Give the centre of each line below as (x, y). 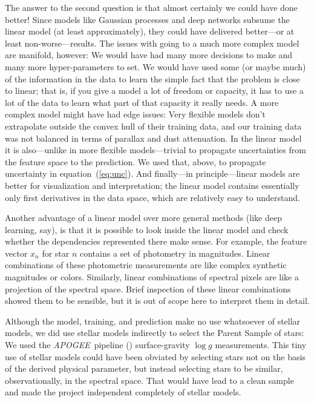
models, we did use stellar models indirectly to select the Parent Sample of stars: (155, 333)
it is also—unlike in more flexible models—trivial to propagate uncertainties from (155, 150)
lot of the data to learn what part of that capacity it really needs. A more (142, 102)
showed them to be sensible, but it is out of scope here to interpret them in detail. (157, 301)
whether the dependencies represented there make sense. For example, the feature (156, 241)
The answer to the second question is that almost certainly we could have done (151, 7)
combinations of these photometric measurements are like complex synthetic (146, 265)
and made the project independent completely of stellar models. (123, 392)
